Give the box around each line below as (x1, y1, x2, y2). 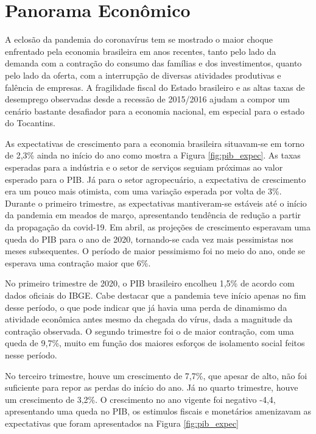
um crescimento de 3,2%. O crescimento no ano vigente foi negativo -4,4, (5, 393, 276, 405)
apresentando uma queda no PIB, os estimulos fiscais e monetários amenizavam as (5, 405, 312, 418)
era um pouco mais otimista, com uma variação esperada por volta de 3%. (5, 185, 282, 197)
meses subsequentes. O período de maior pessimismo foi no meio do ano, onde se (5, 244, 306, 257)
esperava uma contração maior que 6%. (5, 256, 151, 269)
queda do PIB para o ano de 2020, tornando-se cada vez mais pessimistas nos (5, 232, 293, 245)
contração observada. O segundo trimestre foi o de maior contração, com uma (5, 324, 294, 337)
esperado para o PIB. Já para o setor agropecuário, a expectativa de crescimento (5, 173, 306, 185)
